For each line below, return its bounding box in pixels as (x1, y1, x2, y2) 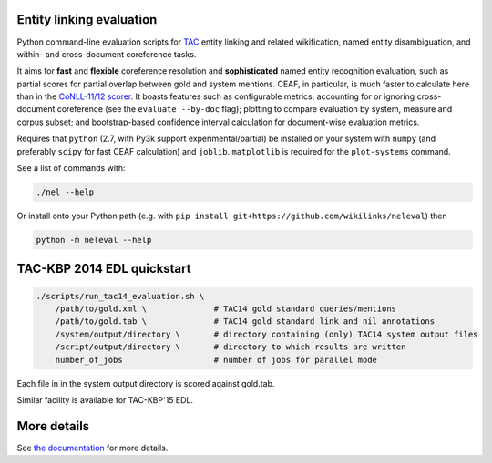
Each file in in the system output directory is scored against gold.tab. (16, 377, 275, 388)
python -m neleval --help (36, 235, 152, 245)
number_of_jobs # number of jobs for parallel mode (55, 355, 378, 365)
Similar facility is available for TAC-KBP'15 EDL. (16, 394, 194, 405)
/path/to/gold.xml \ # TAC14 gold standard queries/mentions (55, 303, 396, 314)
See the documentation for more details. (16, 442, 169, 453)
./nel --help (36, 187, 95, 197)
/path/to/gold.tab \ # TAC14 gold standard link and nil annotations (55, 317, 436, 327)
